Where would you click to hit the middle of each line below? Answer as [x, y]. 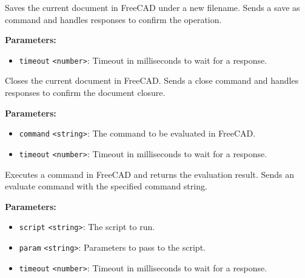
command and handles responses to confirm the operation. [113, 19]
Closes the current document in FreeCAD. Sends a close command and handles [152, 80]
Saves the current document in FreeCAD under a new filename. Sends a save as [152, 7]
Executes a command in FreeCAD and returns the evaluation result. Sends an [150, 174]
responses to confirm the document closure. [85, 93]
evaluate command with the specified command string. [106, 186]
